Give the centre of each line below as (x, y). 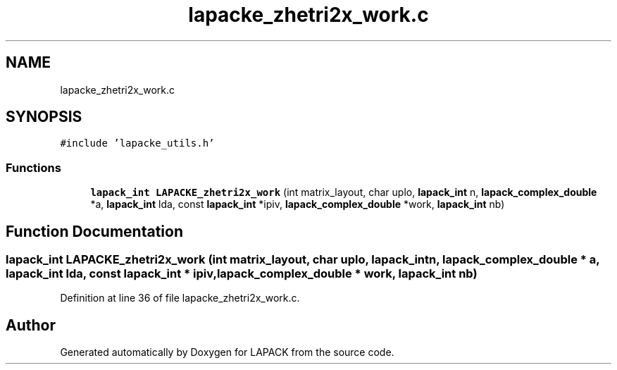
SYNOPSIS (44, 117)
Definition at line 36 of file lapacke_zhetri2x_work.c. (180, 298)
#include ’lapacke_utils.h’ (137, 143)
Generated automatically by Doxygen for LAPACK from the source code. (227, 352)
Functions (33, 167)
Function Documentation (94, 231)
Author (31, 325)
